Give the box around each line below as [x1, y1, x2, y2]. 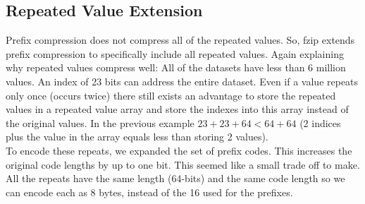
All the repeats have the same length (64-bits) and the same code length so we [6, 171, 345, 186]
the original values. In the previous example [6, 115, 194, 130]
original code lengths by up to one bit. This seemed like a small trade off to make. [6, 157, 360, 172]
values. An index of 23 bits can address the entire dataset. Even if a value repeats [6, 73, 359, 88]
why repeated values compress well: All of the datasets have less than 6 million [6, 60, 346, 75]
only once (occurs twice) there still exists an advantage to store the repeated [6, 88, 336, 102]
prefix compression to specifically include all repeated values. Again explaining [6, 46, 344, 61]
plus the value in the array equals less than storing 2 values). [6, 129, 268, 144]
